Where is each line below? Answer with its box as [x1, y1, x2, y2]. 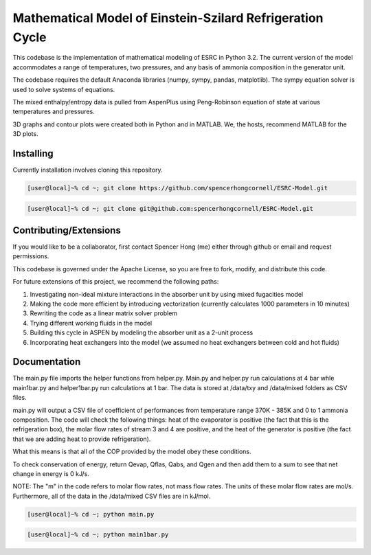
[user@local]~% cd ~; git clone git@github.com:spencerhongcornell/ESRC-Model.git [27, 205, 314, 212]
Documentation [12, 356, 81, 367]
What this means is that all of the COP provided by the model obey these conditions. [12, 447, 251, 456]
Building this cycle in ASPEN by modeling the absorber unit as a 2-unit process [30, 328, 254, 337]
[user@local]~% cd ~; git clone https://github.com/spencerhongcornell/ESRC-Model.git [27, 184, 328, 192]
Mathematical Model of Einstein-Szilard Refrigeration [12, 10, 324, 25]
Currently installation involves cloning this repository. [12, 166, 163, 174]
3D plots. [12, 130, 38, 138]
